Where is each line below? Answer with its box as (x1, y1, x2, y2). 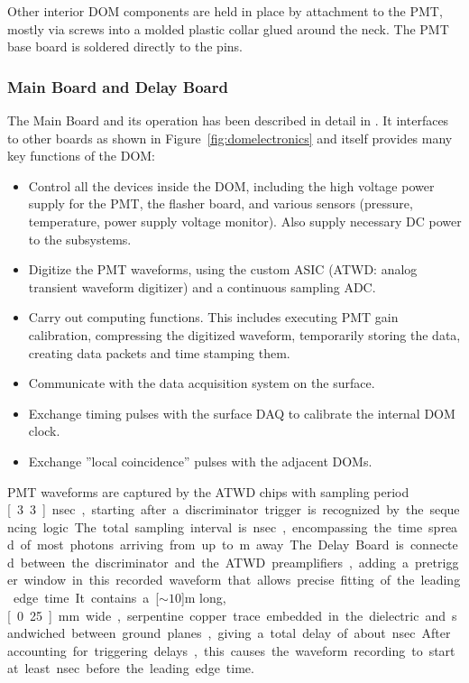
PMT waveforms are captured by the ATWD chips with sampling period (7, 482, 409, 501)
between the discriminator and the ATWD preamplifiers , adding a (20, 552, 409, 571)
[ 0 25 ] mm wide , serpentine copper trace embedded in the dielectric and (7, 605, 446, 624)
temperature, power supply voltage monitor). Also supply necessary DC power (28, 211, 462, 230)
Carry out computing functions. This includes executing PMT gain (28, 308, 399, 327)
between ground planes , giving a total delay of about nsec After (71, 623, 451, 642)
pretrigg (415, 552, 459, 571)
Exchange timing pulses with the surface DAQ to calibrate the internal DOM (28, 403, 455, 422)
